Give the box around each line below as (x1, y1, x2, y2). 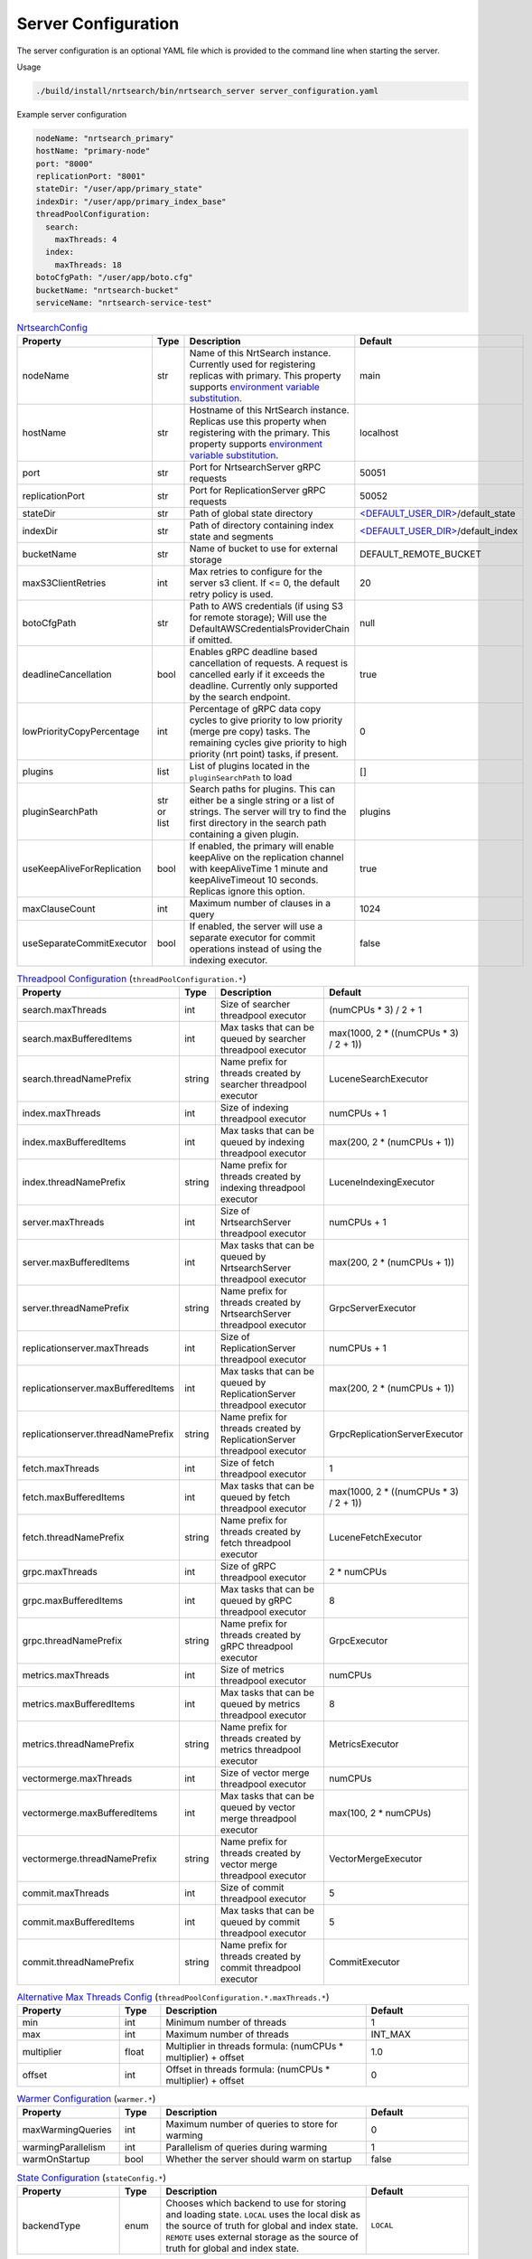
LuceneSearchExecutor (328, 1072, 429, 1084)
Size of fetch (219, 1456, 275, 1468)
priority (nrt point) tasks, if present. (189, 748, 339, 761)
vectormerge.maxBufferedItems (22, 1806, 158, 1819)
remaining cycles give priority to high (189, 736, 348, 749)
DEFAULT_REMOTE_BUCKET (359, 548, 482, 560)
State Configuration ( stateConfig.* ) (16, 2171, 167, 2184)
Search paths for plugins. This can (189, 783, 336, 795)
